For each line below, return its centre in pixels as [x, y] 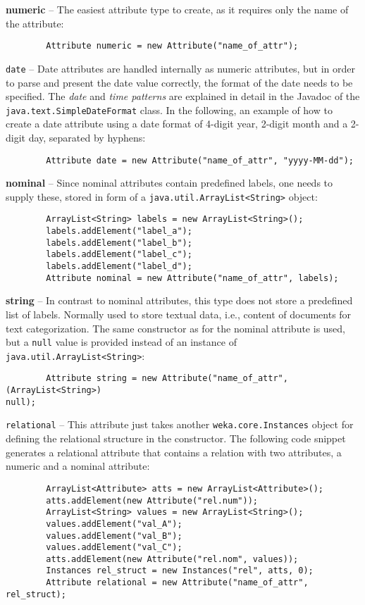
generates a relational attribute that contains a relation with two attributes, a [174, 452]
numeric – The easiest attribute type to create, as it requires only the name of [177, 9]
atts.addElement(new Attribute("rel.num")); [152, 500]
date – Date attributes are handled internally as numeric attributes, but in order [181, 68]
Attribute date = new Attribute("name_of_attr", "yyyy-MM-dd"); [200, 160]
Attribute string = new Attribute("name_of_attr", [167, 379]
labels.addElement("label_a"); [119, 231]
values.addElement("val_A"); [114, 524]
